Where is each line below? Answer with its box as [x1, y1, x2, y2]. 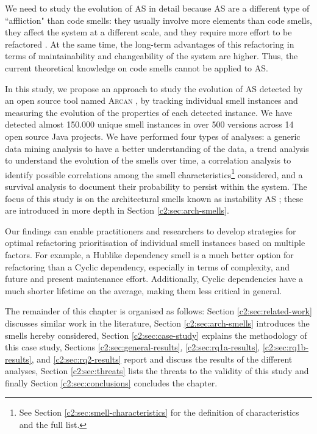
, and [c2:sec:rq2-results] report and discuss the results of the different [31, 352, 293, 365]
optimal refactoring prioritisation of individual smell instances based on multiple [5, 236, 305, 249]
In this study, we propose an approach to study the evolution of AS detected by [5, 82, 303, 95]
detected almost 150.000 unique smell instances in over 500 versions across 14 [5, 118, 294, 131]
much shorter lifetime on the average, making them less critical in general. [5, 284, 282, 297]
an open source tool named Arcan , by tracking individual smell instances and [5, 94, 298, 107]
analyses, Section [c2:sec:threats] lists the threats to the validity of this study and [5, 364, 309, 377]
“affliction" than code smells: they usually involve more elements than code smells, [5, 13, 312, 26]
